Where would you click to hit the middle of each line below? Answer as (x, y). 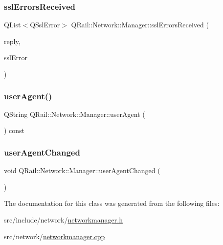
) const (14, 130)
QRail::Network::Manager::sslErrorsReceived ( (140, 25)
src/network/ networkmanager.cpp (55, 236)
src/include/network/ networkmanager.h (63, 220)
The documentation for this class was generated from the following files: (112, 203)
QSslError (45, 25)
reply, (12, 41)
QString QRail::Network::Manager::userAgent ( (75, 114)
